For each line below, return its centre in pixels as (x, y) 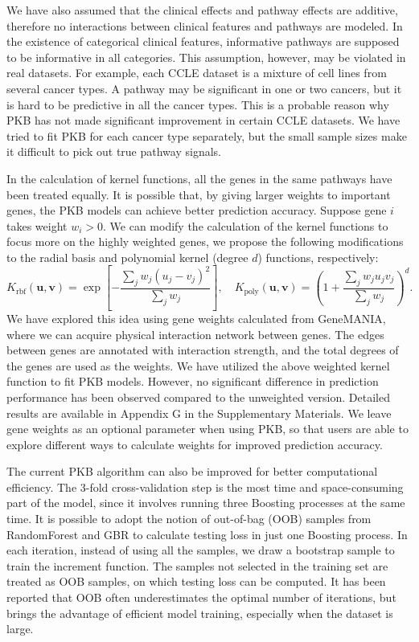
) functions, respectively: (318, 257)
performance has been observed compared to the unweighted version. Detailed (198, 397)
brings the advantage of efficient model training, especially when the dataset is (200, 613)
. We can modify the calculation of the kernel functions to (246, 225)
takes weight (37, 225)
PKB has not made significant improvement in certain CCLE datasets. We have (203, 120)
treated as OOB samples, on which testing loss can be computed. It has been (196, 581)
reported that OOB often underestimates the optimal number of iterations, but (201, 597)
